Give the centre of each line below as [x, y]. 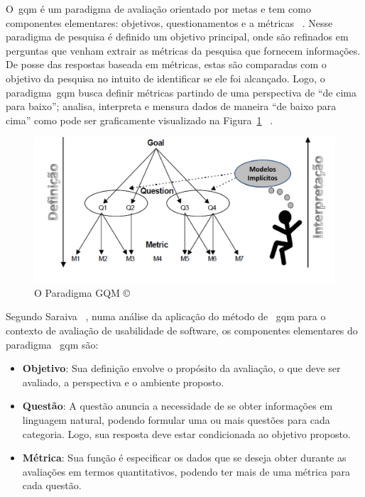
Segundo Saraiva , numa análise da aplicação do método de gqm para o [166, 316]
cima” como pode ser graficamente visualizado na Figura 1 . [140, 120]
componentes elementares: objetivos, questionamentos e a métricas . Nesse [169, 22]
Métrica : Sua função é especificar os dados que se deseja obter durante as [184, 458]
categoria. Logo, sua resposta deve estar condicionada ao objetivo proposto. [186, 433]
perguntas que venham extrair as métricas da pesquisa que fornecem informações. [183, 50]
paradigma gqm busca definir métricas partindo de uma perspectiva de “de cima [181, 92]
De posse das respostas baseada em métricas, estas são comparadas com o [166, 64]
